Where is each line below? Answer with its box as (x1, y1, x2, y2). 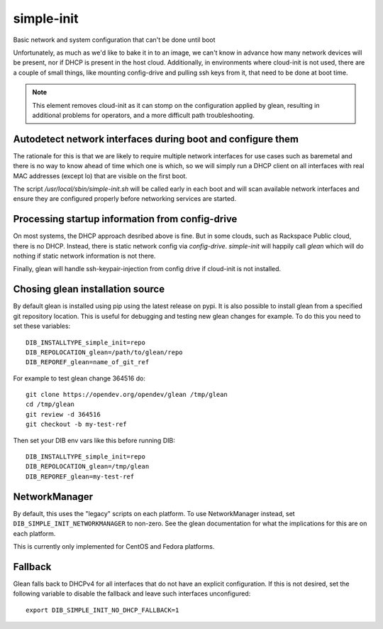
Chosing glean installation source (13, 283, 165, 295)
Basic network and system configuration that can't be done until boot (13, 35, 216, 44)
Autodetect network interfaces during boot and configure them (13, 133, 299, 145)
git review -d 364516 (26, 410, 101, 418)
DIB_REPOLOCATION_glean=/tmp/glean (26, 462, 150, 471)
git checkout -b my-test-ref (26, 420, 127, 429)
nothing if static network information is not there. (13, 252, 156, 261)
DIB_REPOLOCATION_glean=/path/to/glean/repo (26, 348, 184, 356)
